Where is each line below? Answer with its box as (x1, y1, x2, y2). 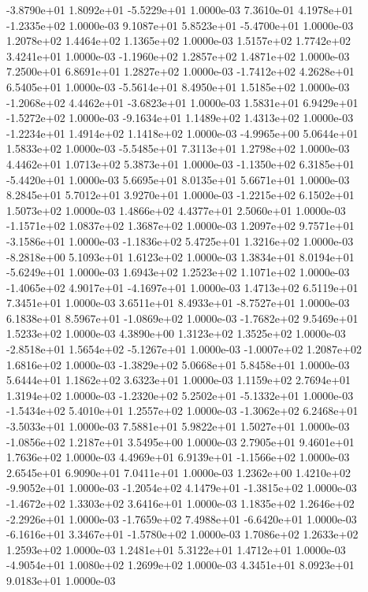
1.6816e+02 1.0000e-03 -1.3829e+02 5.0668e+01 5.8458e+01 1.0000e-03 (6, 356, 350, 372)
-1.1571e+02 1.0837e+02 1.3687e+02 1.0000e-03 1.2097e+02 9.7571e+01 (6, 217, 355, 234)
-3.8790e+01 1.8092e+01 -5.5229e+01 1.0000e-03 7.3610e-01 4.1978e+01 (6, 2, 354, 17)
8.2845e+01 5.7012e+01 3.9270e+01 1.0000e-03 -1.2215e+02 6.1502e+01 (6, 187, 355, 203)
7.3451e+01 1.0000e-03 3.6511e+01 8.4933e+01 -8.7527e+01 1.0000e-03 (6, 294, 350, 311)
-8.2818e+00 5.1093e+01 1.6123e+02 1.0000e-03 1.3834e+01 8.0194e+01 (6, 248, 355, 265)
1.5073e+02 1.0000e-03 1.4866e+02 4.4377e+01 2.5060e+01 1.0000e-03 (6, 202, 346, 218)
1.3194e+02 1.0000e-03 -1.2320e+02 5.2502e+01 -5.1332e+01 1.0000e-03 (6, 387, 354, 403)
